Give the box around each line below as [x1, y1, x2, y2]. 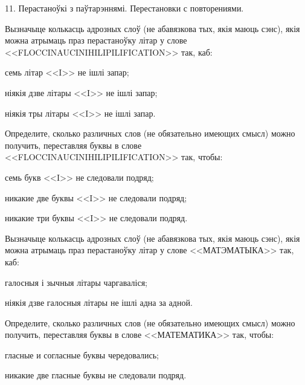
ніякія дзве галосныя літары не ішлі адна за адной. [5, 296, 193, 309]
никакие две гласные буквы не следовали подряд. [5, 369, 187, 381]
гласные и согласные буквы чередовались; [5, 348, 159, 361]
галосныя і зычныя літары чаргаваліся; [5, 276, 147, 288]
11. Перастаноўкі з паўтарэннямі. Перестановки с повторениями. [5, 2, 244, 14]
